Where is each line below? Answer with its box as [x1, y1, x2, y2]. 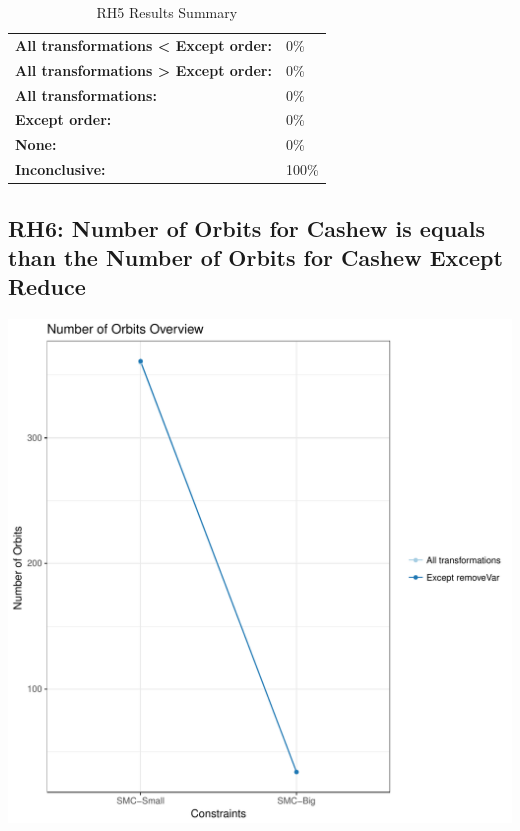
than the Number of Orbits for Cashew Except [8, 241, 503, 272]
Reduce [8, 271, 86, 302]
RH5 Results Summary [96, 2, 238, 22]
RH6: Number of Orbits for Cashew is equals [8, 212, 486, 243]
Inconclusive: [15, 159, 106, 180]
